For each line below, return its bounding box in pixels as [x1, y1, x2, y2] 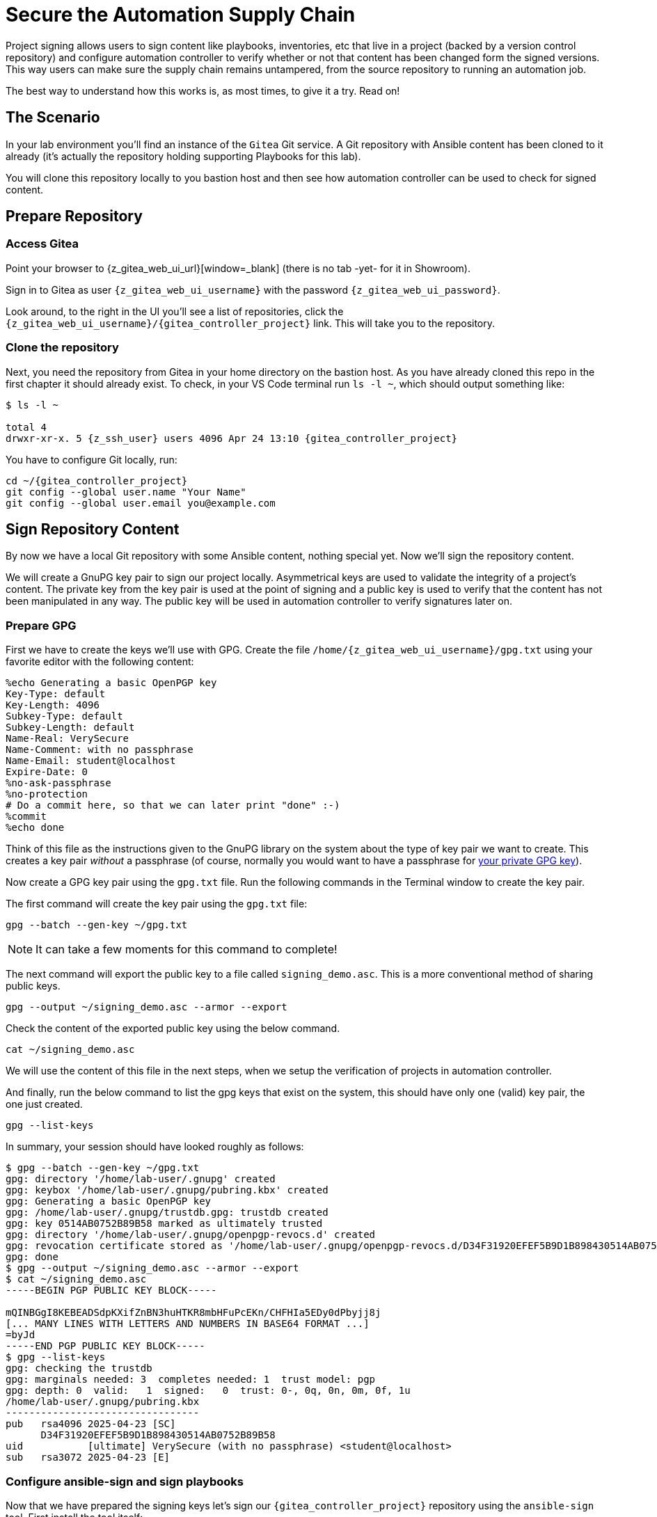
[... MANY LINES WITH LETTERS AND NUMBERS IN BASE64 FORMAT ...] [6, 1318, 370, 1330]
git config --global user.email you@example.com [6, 497, 276, 509]
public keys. [6, 980, 61, 992]
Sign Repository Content [6, 520, 180, 538]
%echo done [6, 822, 65, 834]
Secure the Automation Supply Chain [6, 3, 356, 26]
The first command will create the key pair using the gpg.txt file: [6, 898, 308, 910]
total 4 [6, 421, 47, 433]
